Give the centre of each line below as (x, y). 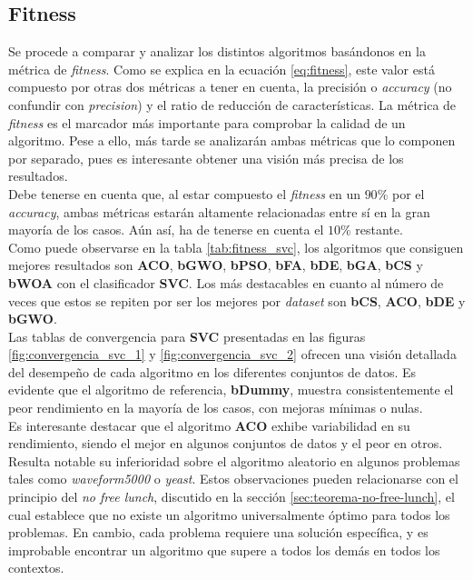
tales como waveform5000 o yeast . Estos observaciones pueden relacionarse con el (233, 479)
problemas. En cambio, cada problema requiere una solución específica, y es (218, 532)
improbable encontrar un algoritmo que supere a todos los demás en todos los (224, 550)
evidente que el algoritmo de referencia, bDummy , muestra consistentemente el (231, 390)
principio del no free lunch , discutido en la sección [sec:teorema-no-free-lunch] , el (232, 497)
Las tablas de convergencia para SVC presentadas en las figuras (187, 336)
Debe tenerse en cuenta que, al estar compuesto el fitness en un (184, 193)
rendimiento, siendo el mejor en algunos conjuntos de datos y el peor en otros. (226, 443)
